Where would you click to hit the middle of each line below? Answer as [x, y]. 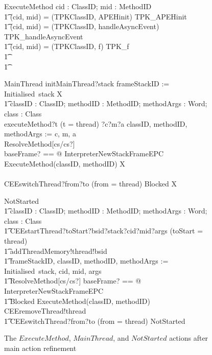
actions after [189, 338]
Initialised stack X [33, 93]
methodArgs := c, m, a [40, 134]
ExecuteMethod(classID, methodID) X [65, 163]
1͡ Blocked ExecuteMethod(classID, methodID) [77, 301]
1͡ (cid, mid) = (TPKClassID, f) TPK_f [67, 46]
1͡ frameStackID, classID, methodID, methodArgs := [86, 261]
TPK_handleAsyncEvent [44, 36]
